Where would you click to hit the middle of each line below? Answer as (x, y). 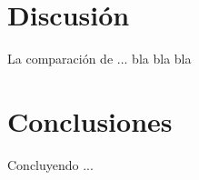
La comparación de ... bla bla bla (99, 59)
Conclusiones (90, 120)
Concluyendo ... (50, 164)
